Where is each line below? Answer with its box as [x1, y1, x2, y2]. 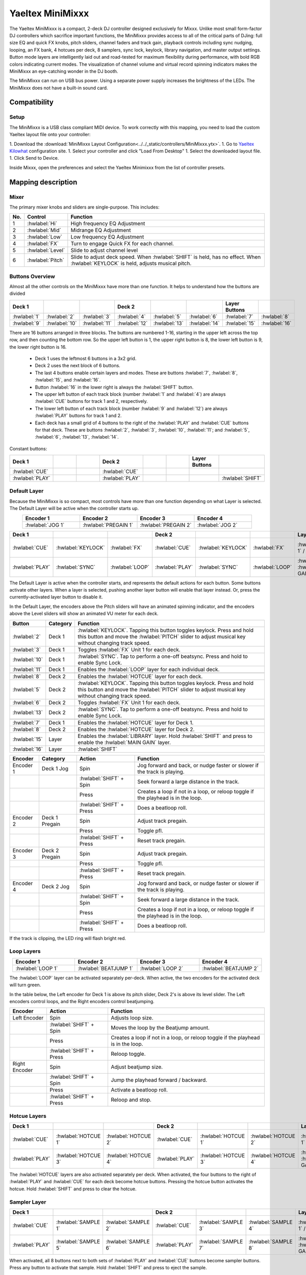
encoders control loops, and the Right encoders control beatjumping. [9, 998, 155, 1004]
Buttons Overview [9, 273, 56, 280]
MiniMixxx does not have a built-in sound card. [9, 85, 108, 91]
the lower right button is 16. [9, 344, 67, 350]
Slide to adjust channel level [70, 247, 138, 254]
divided [9, 291, 25, 297]
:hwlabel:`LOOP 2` [140, 964, 184, 972]
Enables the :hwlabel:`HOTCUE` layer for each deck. [77, 673, 203, 680]
